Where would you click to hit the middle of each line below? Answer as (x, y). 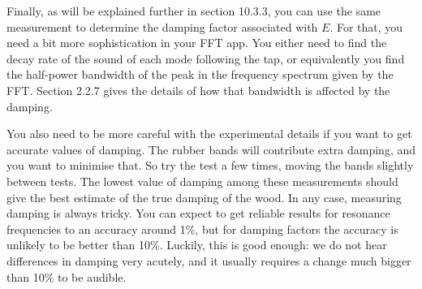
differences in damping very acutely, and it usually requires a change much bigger (209, 260)
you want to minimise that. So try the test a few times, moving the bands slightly (210, 165)
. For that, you (366, 26)
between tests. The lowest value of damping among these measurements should (202, 181)
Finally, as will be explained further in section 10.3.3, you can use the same (194, 11)
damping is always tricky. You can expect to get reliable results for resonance (198, 213)
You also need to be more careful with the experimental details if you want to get (209, 134)
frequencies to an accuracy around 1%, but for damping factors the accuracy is (202, 229)
